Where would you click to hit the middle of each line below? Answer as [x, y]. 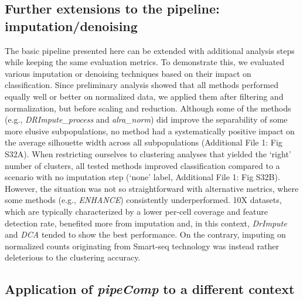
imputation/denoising [71, 26]
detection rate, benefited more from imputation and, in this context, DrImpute [146, 223]
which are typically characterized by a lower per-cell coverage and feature [137, 211]
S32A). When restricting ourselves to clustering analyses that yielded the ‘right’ [148, 153]
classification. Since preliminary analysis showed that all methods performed [142, 85]
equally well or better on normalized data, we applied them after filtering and [144, 96]
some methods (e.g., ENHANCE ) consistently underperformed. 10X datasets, [143, 200]
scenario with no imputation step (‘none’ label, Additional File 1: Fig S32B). [142, 177]
